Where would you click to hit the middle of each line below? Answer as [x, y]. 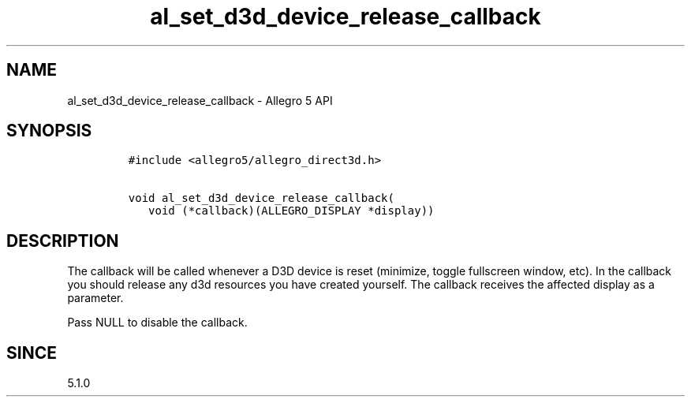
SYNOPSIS [49, 131]
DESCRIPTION [63, 241]
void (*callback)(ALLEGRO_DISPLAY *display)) [291, 211]
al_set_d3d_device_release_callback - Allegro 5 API [200, 100]
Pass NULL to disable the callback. [157, 323]
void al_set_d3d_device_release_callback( [261, 198]
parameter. [95, 298]
